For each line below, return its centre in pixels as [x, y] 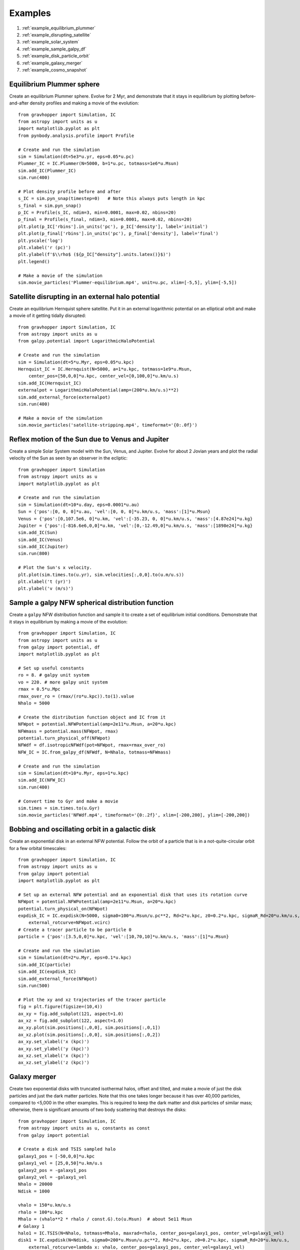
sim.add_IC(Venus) [41, 539]
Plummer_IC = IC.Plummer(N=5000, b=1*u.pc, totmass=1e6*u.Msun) [99, 163]
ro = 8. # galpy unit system [54, 675]
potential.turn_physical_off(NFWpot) [64, 738]
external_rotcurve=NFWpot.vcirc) [69, 923]
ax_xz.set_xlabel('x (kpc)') [54, 1055]
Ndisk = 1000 [34, 1191]
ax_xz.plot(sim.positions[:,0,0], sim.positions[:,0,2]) [89, 1034]
